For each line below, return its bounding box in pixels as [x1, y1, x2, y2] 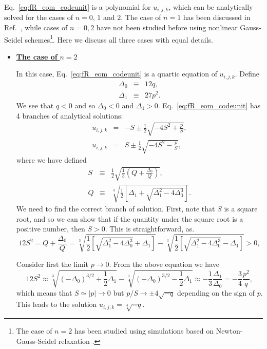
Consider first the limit [16, 259, 89, 269]
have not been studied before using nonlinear [96, 22, 238, 33]
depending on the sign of [177, 287, 255, 298]
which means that [16, 287, 72, 298]
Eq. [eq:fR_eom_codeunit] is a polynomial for [4, 2, 151, 12]
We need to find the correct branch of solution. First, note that [16, 203, 215, 214]
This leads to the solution [16, 299, 97, 309]
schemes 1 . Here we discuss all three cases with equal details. [25, 32, 214, 45]
